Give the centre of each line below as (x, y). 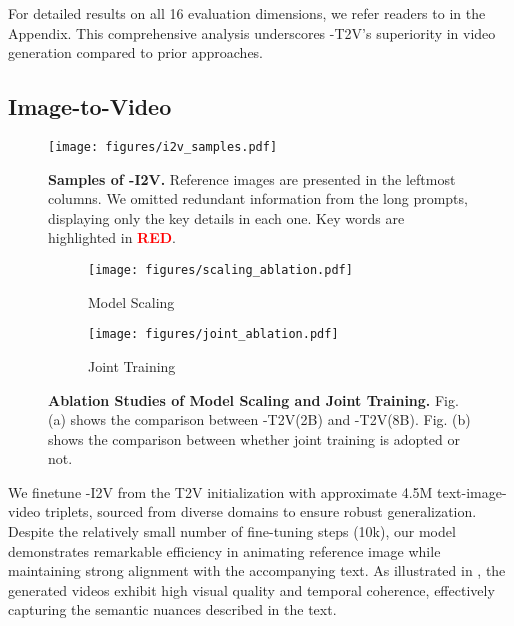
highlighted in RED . (112, 237)
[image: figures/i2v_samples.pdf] (163, 146)
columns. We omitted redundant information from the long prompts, (258, 198)
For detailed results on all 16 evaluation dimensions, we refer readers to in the (247, 13)
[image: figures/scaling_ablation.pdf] (220, 270)
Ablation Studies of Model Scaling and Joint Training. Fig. (253, 399)
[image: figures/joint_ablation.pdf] (213, 334)
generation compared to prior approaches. (136, 52)
